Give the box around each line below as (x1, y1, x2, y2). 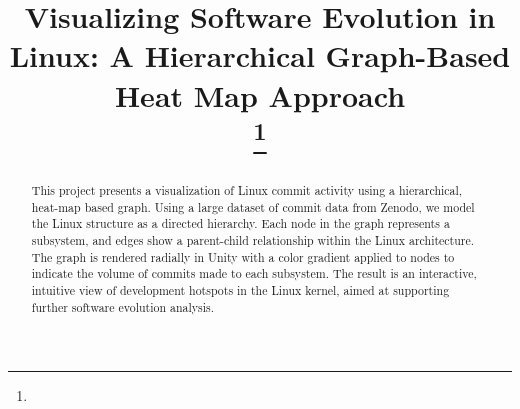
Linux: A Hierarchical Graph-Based (9, 35, 511, 76)
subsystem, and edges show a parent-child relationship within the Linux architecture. (31, 232, 475, 249)
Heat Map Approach (114, 74, 406, 115)
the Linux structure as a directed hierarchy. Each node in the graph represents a (31, 215, 450, 232)
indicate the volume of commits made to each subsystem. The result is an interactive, (31, 265, 477, 282)
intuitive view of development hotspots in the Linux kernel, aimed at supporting (31, 282, 450, 298)
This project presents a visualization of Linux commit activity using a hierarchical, (31, 182, 463, 199)
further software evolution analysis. (31, 298, 215, 315)
